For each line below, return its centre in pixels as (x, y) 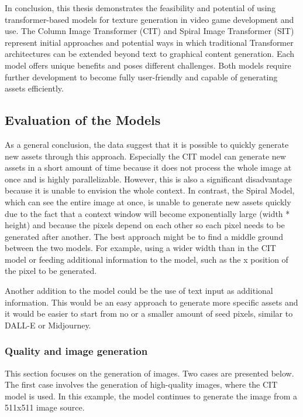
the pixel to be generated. (51, 271)
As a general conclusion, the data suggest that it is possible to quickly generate (147, 144)
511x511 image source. (45, 407)
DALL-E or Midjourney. (48, 325)
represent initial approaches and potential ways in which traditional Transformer (149, 42)
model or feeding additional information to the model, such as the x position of (147, 259)
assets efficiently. (34, 88)
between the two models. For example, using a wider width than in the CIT (140, 248)
